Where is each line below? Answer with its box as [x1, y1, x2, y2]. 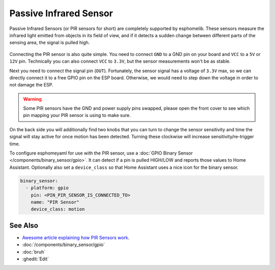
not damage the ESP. [9, 82, 53, 88]
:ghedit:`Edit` [22, 256, 49, 262]
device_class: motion [31, 206, 85, 212]
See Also [9, 221, 38, 230]
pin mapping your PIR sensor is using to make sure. [23, 112, 131, 118]
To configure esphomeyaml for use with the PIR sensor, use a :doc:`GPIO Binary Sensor [9, 150, 193, 156]
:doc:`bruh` [22, 249, 46, 255]
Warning [23, 96, 42, 102]
